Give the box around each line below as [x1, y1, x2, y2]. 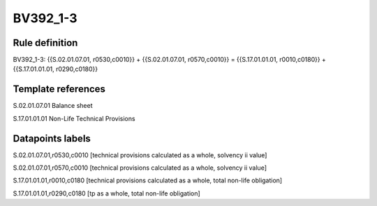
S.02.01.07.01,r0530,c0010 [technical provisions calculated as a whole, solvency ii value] [13, 150, 267, 159]
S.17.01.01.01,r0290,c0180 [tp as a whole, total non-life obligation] [13, 189, 200, 198]
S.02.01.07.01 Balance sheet [13, 102, 93, 110]
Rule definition [13, 37, 78, 49]
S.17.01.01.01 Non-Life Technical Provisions [13, 114, 135, 122]
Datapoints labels [13, 132, 91, 144]
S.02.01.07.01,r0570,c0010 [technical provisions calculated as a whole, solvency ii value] [13, 164, 267, 172]
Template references [13, 84, 106, 95]
